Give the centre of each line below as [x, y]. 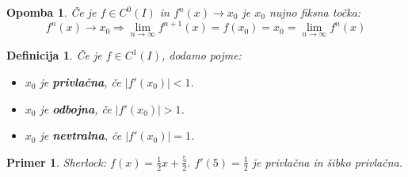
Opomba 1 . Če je [51, 12]
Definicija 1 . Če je [54, 55]
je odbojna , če [76, 108]
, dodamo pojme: [201, 55]
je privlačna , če [80, 81]
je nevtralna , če [81, 135]
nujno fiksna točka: [315, 12]
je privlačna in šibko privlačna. [327, 162]
